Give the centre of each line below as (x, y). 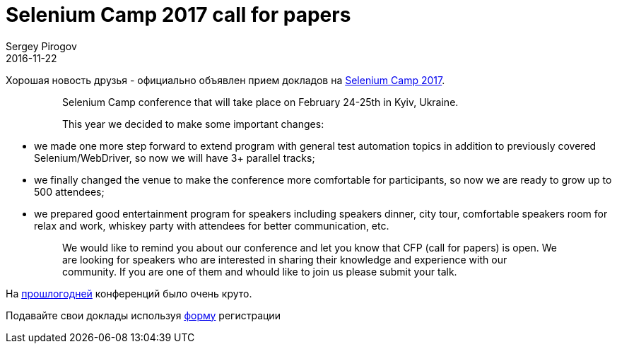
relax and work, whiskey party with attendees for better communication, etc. (212, 225)
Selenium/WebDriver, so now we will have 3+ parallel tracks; (175, 158)
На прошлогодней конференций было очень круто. (129, 293)
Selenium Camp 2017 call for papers (178, 15)
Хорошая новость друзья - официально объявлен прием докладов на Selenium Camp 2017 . (225, 80)
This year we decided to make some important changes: (193, 124)
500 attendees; (69, 191)
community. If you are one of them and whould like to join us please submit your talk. (260, 271)
